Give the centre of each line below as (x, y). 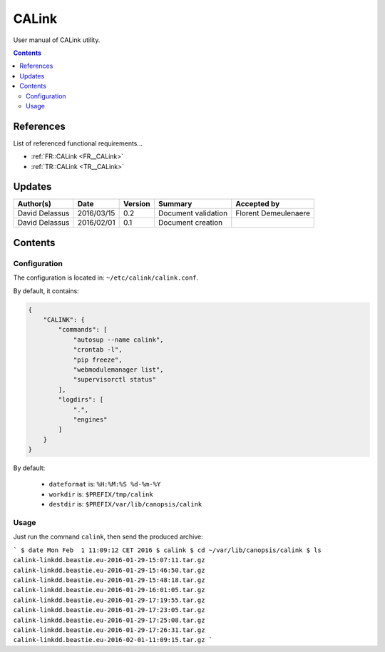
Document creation (190, 223)
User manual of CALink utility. (57, 40)
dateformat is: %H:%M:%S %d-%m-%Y (105, 484)
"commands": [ (83, 330)
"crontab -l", (98, 350)
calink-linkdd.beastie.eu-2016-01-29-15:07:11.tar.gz (109, 560)
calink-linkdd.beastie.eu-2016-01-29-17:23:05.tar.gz (109, 610)
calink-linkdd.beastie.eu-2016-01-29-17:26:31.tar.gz (109, 630)
